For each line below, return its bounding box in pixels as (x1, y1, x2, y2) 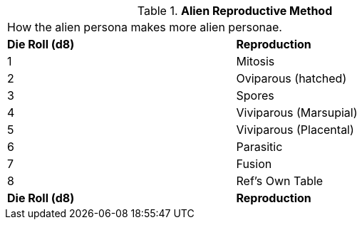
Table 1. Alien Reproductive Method (137, 4, 333, 18)
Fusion (236, 157, 272, 171)
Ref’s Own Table (236, 174, 324, 188)
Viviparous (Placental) (236, 122, 354, 137)
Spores (236, 88, 274, 103)
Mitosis (236, 54, 275, 68)
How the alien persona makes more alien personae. (7, 20, 282, 34)
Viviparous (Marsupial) (236, 105, 358, 120)
